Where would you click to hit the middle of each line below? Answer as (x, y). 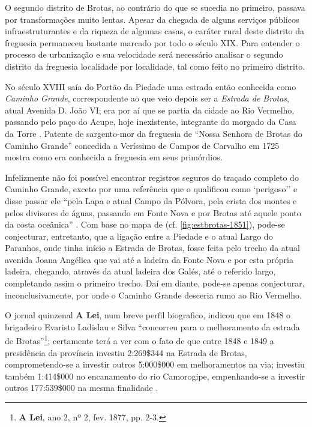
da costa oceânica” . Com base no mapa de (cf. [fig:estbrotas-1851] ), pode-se (145, 224)
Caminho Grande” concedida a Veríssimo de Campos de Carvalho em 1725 (142, 145)
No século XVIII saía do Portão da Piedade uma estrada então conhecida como (151, 86)
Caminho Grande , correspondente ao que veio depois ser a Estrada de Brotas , (147, 98)
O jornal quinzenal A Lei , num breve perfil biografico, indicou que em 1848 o (148, 315)
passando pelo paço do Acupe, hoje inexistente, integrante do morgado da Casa (151, 122)
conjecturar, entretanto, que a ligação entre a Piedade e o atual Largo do (139, 236)
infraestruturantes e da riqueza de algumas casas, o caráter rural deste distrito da (155, 31)
